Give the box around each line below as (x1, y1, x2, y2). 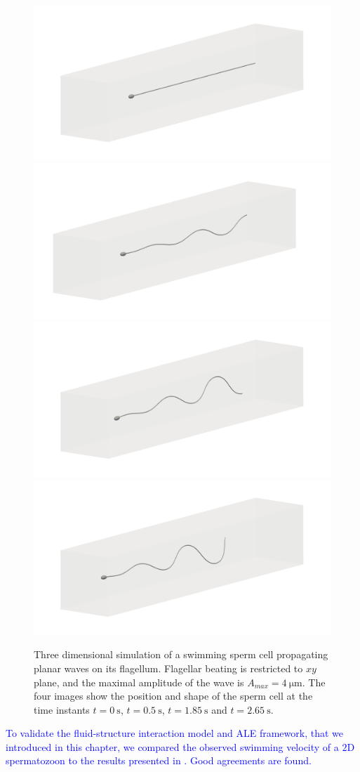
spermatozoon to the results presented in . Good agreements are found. (6, 753, 312, 768)
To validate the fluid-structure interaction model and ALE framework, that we (6, 726, 343, 740)
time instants (34, 702, 90, 717)
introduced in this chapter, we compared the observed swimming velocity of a (6, 739, 339, 754)
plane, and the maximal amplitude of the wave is (34, 674, 244, 689)
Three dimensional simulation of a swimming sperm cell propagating (34, 647, 328, 662)
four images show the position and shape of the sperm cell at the (34, 688, 313, 703)
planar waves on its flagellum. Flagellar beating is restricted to (34, 660, 303, 675)
